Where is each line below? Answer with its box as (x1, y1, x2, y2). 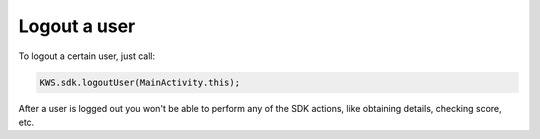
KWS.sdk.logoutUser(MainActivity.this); (39, 76, 240, 88)
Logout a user (18, 15, 136, 37)
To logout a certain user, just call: (18, 50, 155, 62)
